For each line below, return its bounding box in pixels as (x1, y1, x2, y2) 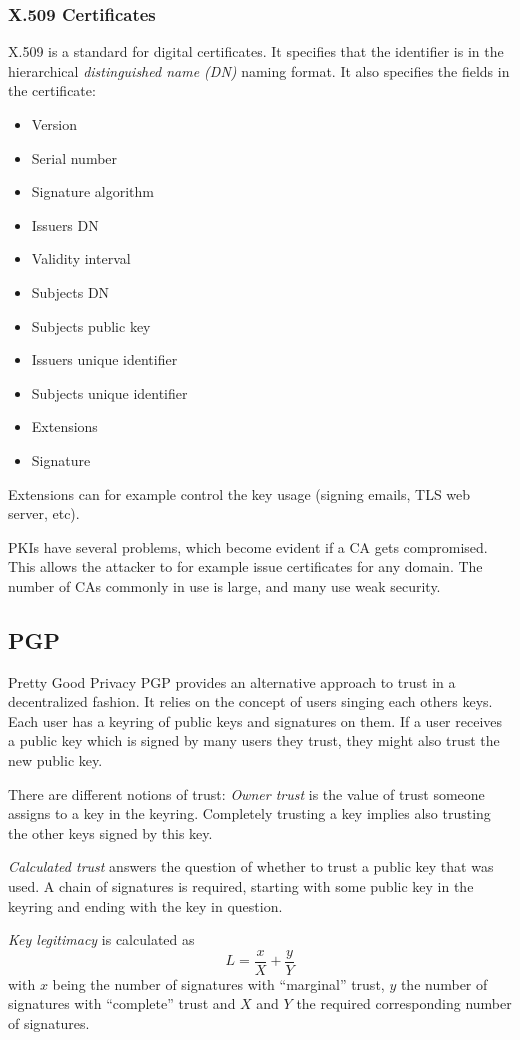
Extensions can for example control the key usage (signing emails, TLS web (8, 483, 471, 504)
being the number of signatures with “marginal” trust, (52, 973, 385, 994)
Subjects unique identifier (31, 382, 188, 403)
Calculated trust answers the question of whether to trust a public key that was (8, 856, 494, 877)
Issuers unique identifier (31, 349, 178, 370)
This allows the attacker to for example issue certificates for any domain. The (8, 556, 483, 577)
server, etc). (8, 503, 80, 524)
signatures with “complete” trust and (8, 993, 236, 1014)
